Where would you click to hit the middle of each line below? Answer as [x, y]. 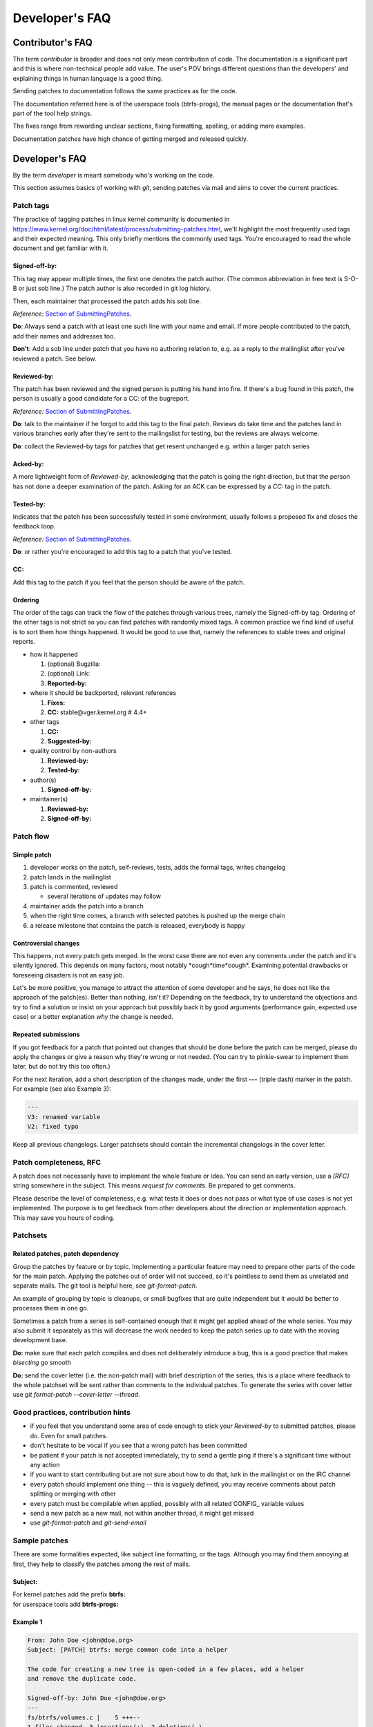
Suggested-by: [70, 741]
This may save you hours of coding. [64, 1218]
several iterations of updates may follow [104, 896]
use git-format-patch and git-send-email [88, 1523]
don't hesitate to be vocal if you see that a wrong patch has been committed [138, 1445]
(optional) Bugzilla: [74, 664]
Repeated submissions [46, 1034]
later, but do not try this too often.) [61, 1067]
